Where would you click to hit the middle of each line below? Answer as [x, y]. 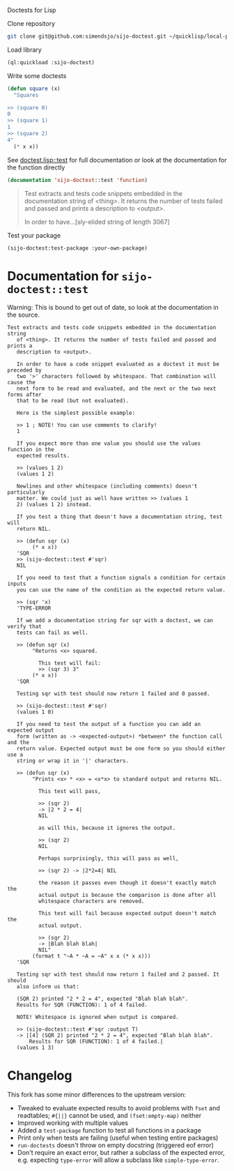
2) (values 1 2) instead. [54, 505]
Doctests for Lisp [32, 10]
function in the [31, 450]
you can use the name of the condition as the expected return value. [121, 590]
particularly [26, 492]
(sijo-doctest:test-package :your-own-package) [78, 248]
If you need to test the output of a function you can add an [108, 725]
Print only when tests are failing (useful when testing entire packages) [118, 1138]
